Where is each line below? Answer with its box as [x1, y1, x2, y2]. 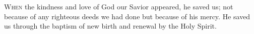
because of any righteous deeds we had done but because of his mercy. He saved [4, 11, 250, 21]
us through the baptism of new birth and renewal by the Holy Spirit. [4, 21, 217, 31]
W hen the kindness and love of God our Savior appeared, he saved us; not [4, 1, 233, 11]
